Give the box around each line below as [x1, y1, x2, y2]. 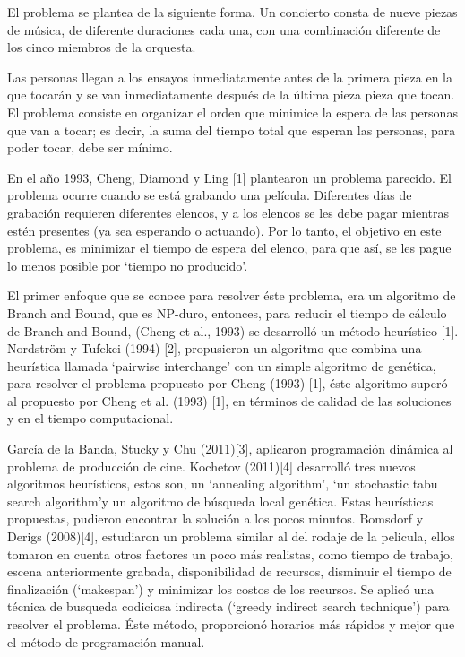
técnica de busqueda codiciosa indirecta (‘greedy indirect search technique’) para [7, 597, 450, 616]
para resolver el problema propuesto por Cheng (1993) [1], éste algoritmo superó [7, 374, 448, 393]
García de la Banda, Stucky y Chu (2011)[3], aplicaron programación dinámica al [7, 439, 453, 458]
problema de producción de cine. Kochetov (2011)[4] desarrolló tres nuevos [7, 456, 416, 475]
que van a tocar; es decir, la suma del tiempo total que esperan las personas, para [7, 120, 456, 139]
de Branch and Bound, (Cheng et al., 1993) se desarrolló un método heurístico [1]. [7, 321, 459, 340]
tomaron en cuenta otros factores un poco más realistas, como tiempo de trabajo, [7, 544, 453, 563]
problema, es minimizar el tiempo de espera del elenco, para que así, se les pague [7, 238, 452, 257]
